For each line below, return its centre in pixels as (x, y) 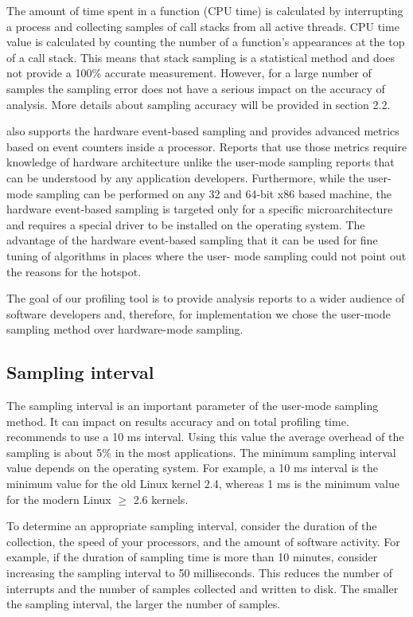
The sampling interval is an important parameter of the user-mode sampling (193, 406)
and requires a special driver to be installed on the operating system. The (186, 224)
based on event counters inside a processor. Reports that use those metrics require (207, 146)
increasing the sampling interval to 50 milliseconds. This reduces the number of (200, 573)
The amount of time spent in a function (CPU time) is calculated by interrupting (205, 10)
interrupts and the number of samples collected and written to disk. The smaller (203, 588)
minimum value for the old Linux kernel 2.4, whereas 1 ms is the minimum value (203, 484)
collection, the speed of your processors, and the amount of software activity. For (203, 541)
